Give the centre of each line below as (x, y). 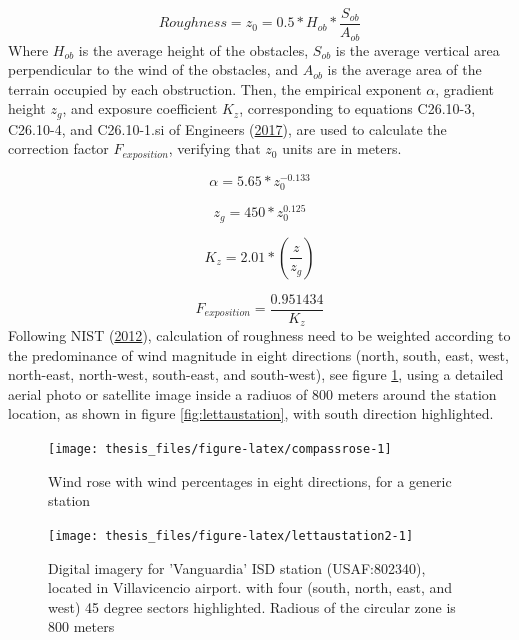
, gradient (465, 88)
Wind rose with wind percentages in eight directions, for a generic (250, 480)
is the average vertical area (417, 49)
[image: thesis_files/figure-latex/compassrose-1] (220, 449)
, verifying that (214, 148)
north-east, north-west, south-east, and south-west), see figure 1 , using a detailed (256, 374)
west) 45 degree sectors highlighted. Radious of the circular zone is (252, 606)
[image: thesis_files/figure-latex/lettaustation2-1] (231, 535)
